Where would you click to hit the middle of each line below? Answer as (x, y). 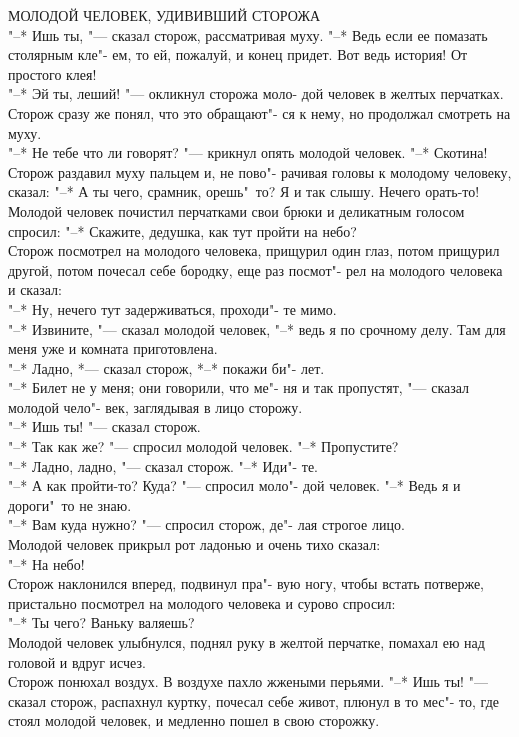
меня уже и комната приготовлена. (113, 348)
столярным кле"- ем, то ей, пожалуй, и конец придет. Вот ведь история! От (238, 54)
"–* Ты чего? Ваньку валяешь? (101, 622)
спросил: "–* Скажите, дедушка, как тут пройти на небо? (182, 230)
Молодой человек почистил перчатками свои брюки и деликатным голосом (236, 210)
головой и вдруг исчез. (77, 661)
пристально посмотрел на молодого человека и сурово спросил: (202, 602)
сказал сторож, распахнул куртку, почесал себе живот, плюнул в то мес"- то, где (253, 700)
